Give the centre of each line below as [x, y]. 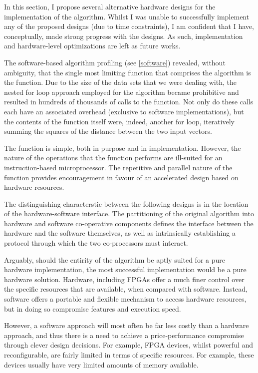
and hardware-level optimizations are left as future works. [92, 46]
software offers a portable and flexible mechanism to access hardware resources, [125, 299]
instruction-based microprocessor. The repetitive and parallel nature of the [118, 167]
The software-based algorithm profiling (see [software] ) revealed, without [115, 62]
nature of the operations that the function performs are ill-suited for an [113, 158]
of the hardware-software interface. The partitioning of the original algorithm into [129, 213]
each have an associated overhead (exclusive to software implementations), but [124, 111]
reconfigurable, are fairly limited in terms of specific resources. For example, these [129, 355]
